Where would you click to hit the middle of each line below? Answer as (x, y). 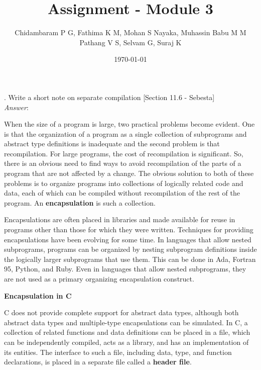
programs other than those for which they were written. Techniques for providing (129, 229)
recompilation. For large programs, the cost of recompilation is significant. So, (124, 153)
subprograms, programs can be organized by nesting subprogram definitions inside (130, 249)
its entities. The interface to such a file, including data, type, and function (118, 352)
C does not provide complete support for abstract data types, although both (121, 312)
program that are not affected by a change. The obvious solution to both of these (129, 173)
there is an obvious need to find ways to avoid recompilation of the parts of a (123, 163)
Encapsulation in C (38, 295)
